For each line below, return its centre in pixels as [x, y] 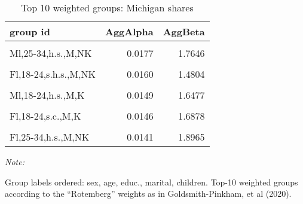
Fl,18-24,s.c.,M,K [45, 116]
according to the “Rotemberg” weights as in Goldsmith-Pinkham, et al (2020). [148, 194]
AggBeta [184, 31]
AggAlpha [129, 31]
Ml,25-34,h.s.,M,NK [51, 53]
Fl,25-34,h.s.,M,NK [50, 137]
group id [30, 31]
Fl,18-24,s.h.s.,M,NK [53, 74]
